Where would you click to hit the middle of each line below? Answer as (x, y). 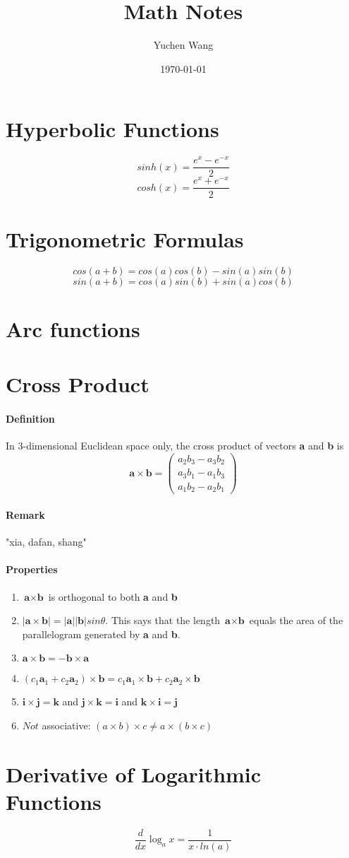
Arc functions (73, 328)
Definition (30, 418)
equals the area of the (296, 620)
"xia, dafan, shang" (46, 542)
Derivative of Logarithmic (134, 774)
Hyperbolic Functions (112, 129)
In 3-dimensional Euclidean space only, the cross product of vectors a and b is (175, 446)
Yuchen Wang (183, 45)
